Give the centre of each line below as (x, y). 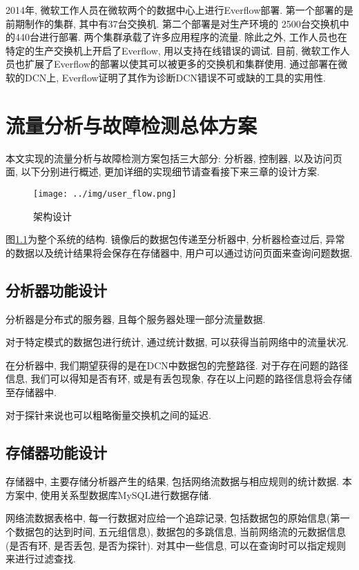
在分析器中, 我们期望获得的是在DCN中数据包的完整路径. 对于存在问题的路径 (177, 365)
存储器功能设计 (56, 452)
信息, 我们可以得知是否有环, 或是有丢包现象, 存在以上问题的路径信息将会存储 (179, 379)
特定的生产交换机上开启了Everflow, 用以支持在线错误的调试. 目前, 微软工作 (173, 50)
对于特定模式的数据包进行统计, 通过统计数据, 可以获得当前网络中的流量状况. (177, 342)
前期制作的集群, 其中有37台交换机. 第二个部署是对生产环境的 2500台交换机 (173, 23)
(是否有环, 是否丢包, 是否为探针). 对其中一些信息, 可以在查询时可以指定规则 (176, 545)
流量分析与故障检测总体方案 (132, 125)
